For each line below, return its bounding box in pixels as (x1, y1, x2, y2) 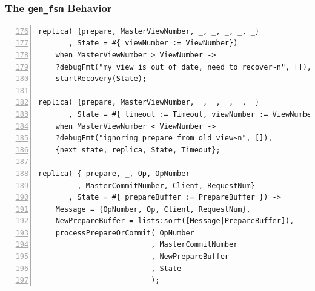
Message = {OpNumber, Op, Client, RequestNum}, (55, 204, 251, 214)
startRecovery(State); (55, 74, 147, 83)
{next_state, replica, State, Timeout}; (55, 145, 220, 154)
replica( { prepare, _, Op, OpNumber (38, 169, 190, 178)
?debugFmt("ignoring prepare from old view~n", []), (55, 134, 273, 143)
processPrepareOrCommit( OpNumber (55, 228, 194, 237)
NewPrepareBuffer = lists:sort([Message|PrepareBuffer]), (55, 217, 294, 226)
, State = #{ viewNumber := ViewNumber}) (68, 39, 238, 48)
